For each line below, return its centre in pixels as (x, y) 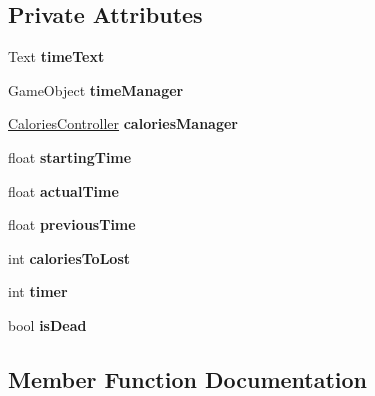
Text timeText (56, 56)
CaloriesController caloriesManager (123, 123)
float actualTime (63, 190)
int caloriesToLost (69, 257)
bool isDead (47, 324)
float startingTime (70, 156)
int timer (38, 291)
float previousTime (72, 224)
